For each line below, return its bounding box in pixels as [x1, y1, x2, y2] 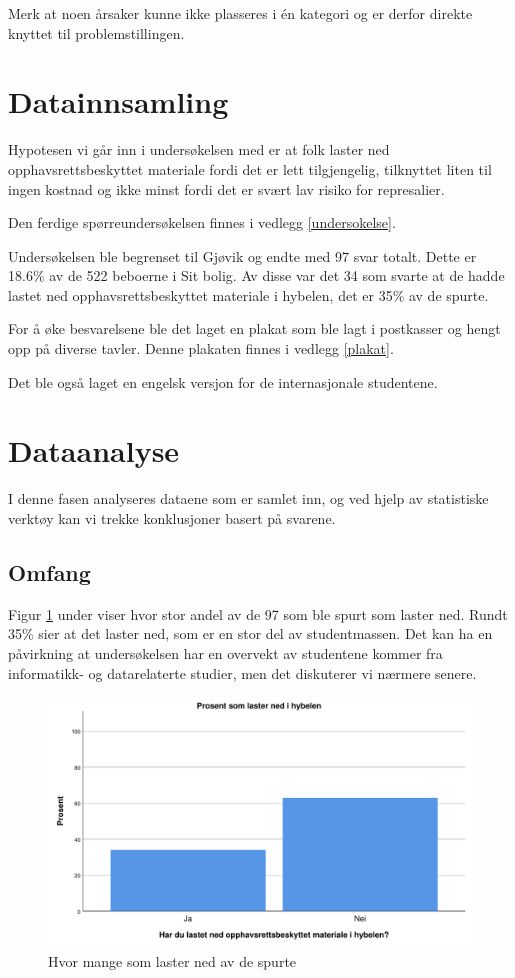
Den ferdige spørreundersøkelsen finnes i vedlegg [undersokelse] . [8, 212, 396, 233]
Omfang [8, 556, 91, 587]
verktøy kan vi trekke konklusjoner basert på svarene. [8, 507, 336, 528]
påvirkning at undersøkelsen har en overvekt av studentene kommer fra [8, 642, 443, 663]
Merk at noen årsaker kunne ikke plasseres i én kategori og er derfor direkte [8, 3, 473, 23]
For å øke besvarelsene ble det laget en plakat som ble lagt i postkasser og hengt [8, 318, 501, 339]
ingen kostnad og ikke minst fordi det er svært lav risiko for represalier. [8, 178, 445, 199]
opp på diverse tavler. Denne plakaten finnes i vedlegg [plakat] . [8, 338, 394, 359]
